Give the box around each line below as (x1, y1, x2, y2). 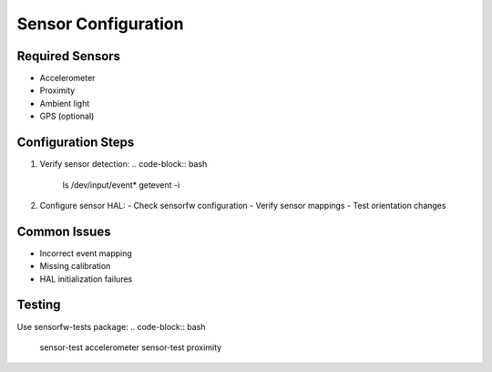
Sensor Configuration (16, 14, 184, 34)
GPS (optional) (39, 110, 95, 122)
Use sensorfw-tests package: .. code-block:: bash (16, 321, 206, 332)
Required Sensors (16, 48, 121, 64)
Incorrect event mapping (39, 247, 132, 259)
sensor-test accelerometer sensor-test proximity (39, 342, 222, 353)
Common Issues (16, 223, 111, 239)
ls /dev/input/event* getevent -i (62, 179, 180, 191)
